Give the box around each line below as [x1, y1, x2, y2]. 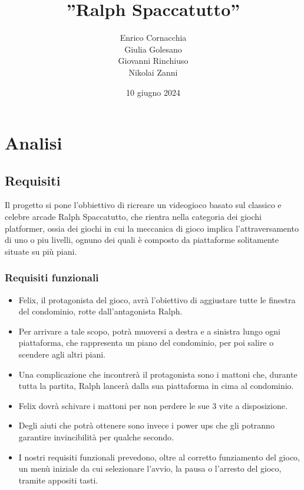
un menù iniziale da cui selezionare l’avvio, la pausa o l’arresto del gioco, [18, 462, 282, 475]
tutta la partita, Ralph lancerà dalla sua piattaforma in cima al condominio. [18, 379, 294, 392]
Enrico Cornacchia [120, 31, 187, 44]
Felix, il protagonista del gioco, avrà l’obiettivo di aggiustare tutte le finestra [18, 293, 296, 306]
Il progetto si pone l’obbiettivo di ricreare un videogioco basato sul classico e [5, 199, 282, 211]
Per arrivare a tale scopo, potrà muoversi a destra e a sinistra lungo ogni [18, 324, 281, 337]
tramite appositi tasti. [18, 473, 98, 486]
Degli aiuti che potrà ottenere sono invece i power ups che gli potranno [18, 419, 275, 431]
